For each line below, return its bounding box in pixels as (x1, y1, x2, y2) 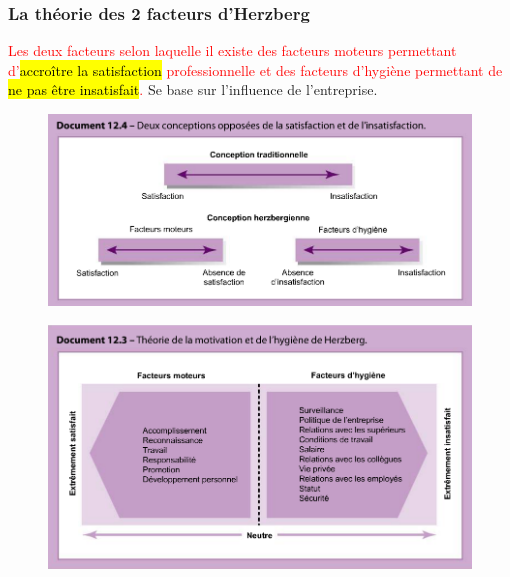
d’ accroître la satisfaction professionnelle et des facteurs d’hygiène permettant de (8, 59, 503, 80)
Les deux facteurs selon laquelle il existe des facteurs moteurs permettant (8, 40, 457, 61)
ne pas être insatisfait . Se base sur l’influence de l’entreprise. (8, 79, 378, 100)
